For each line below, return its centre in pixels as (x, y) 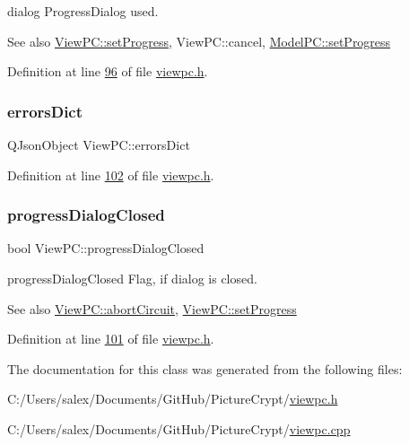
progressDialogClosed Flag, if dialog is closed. (132, 278)
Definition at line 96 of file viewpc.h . (108, 71)
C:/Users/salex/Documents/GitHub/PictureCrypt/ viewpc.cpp (179, 428)
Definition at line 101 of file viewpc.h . (111, 339)
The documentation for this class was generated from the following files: (205, 368)
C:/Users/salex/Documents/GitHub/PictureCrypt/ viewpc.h (173, 399)
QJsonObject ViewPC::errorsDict (99, 144)
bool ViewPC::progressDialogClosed (106, 248)
